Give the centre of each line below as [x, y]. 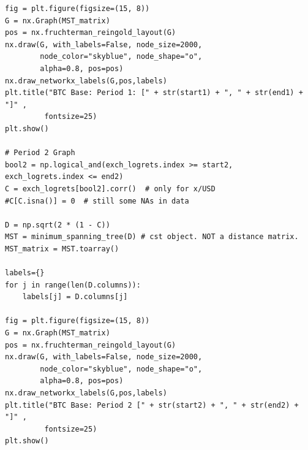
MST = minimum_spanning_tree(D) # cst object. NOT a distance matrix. [152, 237]
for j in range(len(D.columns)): [73, 285]
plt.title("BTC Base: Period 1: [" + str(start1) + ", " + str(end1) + [154, 93]
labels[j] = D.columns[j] [75, 297]
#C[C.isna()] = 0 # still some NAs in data [97, 201]
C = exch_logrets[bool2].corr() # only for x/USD [110, 189]
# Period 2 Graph [40, 153]
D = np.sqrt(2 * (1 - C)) [58, 225]
